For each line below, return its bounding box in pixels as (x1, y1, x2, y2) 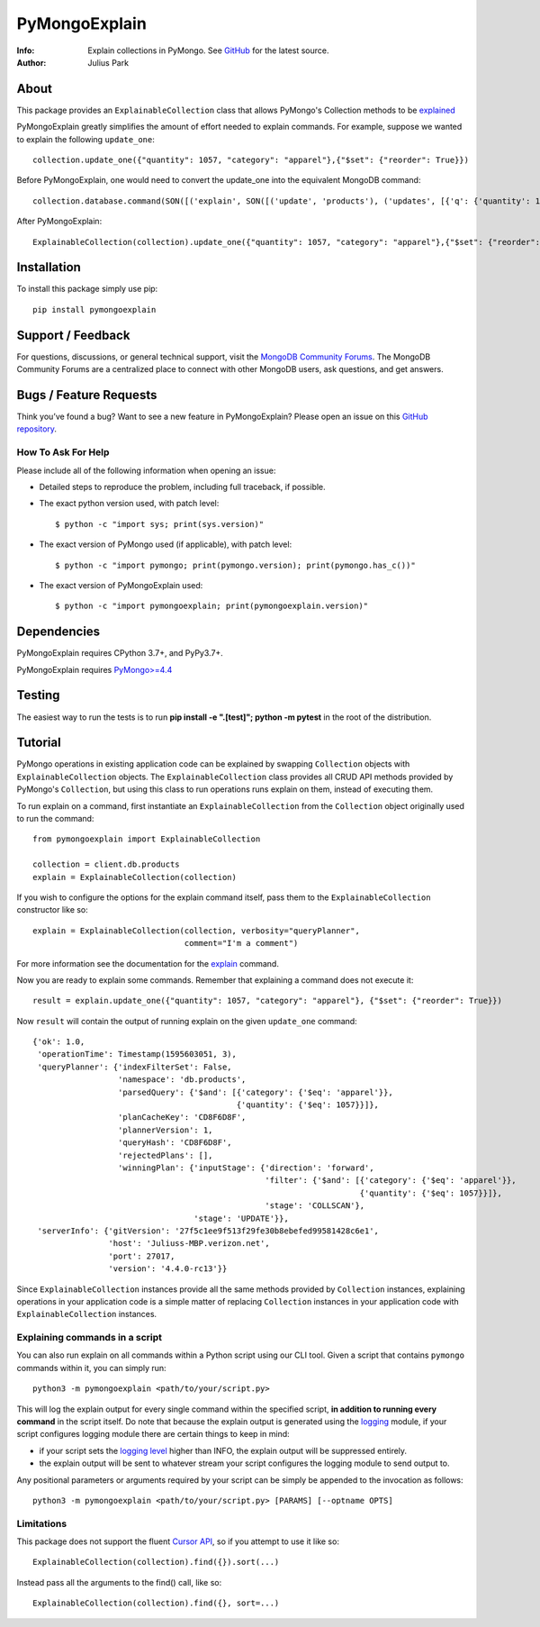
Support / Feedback (16, 327, 130, 342)
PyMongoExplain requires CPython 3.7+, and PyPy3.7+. (16, 648, 224, 659)
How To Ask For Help (16, 446, 110, 459)
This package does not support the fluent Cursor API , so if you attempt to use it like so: (16, 1536, 339, 1547)
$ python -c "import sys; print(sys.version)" (55, 519, 265, 529)
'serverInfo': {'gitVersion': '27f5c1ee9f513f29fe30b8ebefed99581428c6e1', (37, 1225, 380, 1236)
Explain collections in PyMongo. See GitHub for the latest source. (87, 45, 329, 56)
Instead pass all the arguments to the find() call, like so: (16, 1577, 222, 1587)
